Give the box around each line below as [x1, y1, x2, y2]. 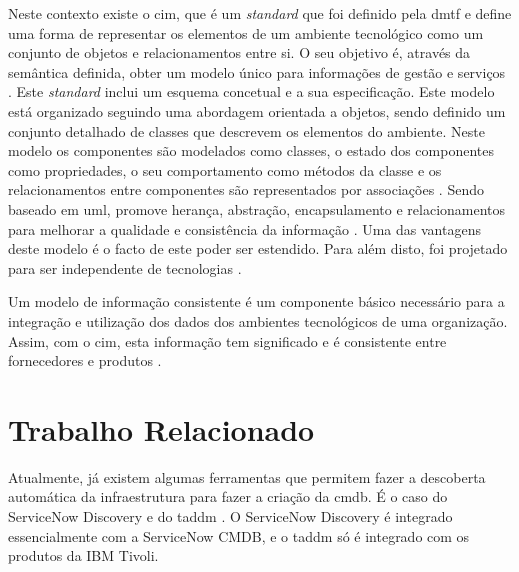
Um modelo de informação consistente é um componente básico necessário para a [8, 291, 505, 312]
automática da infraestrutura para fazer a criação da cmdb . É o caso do [8, 486, 448, 507]
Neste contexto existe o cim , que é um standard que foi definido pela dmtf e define [8, 3, 512, 23]
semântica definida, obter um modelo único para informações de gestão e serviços [8, 61, 506, 82]
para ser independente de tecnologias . [8, 257, 242, 278]
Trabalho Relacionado [8, 408, 315, 449]
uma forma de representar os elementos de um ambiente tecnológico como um [8, 22, 484, 43]
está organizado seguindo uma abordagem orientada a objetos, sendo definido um [8, 100, 506, 121]
